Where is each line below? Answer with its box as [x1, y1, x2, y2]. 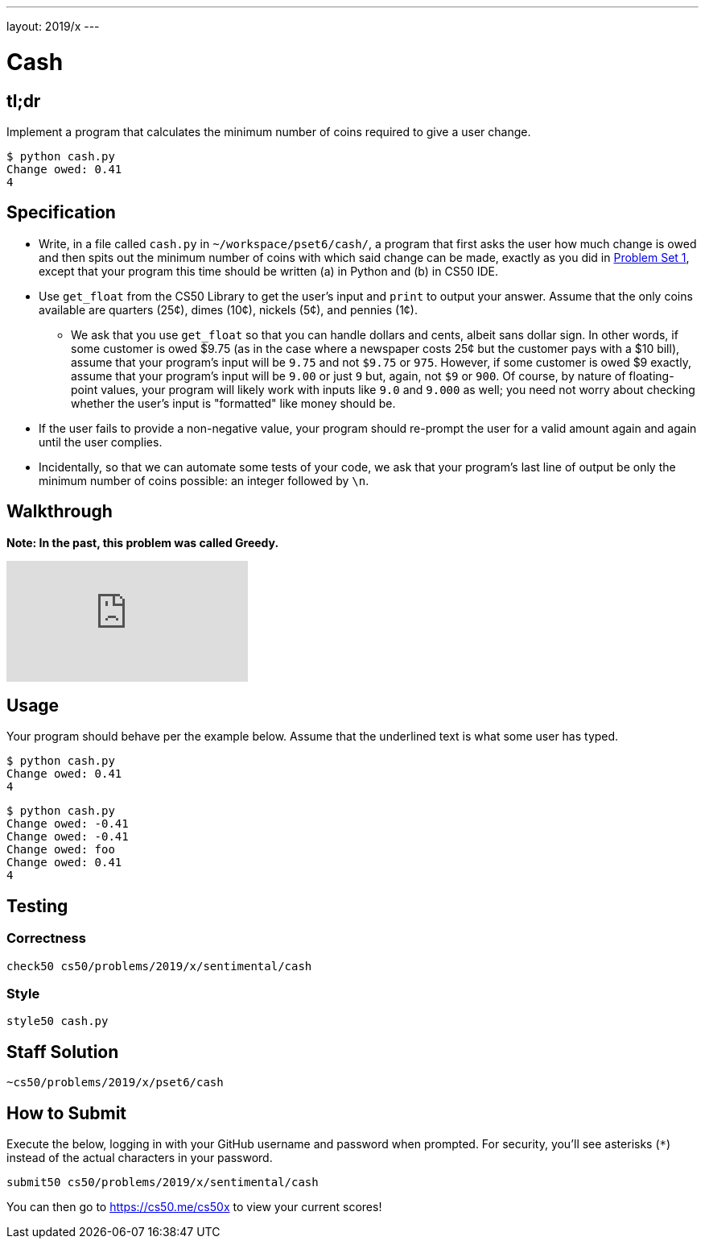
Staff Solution [6, 1041, 119, 1062]
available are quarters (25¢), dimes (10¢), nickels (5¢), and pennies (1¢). [39, 302, 418, 317]
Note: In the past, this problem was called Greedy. [6, 535, 279, 550]
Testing [6, 895, 68, 916]
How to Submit [6, 1102, 127, 1123]
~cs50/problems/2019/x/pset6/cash [6, 1076, 224, 1089]
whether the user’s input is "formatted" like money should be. [71, 396, 396, 410]
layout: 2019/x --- [6, 19, 100, 33]
